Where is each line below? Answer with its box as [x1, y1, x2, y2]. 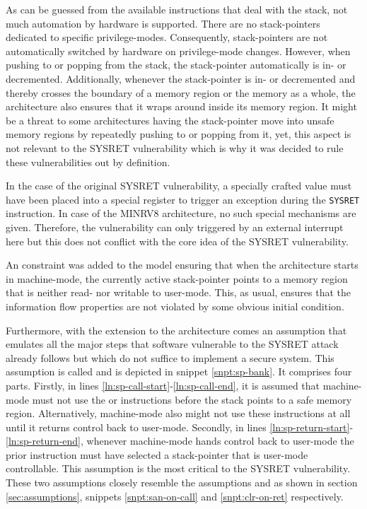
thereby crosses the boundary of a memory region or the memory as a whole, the [6, 85, 356, 100]
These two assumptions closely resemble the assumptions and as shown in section [6, 475, 358, 490]
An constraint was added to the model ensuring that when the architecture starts [6, 257, 359, 272]
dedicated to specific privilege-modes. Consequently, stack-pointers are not [6, 30, 328, 45]
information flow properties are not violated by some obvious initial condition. [6, 298, 344, 313]
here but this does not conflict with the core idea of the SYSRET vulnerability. [6, 233, 349, 248]
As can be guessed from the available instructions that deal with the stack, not [6, 2, 348, 16]
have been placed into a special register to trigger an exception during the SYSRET [6, 192, 360, 206]
